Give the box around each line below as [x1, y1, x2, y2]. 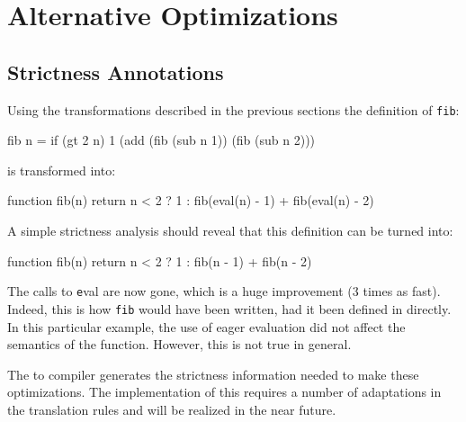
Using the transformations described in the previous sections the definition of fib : [7, 100, 460, 119]
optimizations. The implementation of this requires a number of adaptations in [7, 382, 442, 401]
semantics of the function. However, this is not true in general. [7, 335, 352, 354]
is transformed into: [7, 160, 116, 179]
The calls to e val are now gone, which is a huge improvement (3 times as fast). [7, 282, 441, 301]
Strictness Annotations [7, 58, 224, 85]
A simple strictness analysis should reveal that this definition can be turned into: [7, 221, 453, 240]
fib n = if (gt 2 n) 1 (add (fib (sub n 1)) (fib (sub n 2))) [7, 130, 316, 149]
